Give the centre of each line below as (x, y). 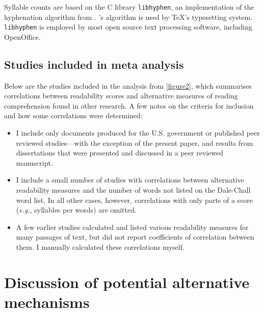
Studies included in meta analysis (94, 64)
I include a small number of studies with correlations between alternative (130, 180)
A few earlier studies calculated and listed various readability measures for (132, 227)
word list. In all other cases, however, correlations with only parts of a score (135, 200)
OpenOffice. (22, 36)
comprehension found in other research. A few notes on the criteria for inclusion (129, 105)
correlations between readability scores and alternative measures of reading (121, 96)
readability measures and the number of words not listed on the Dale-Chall (133, 190)
